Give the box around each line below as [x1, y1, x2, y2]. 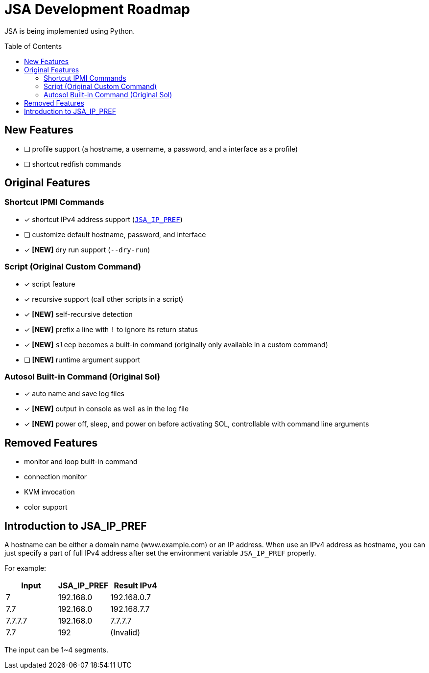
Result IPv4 [114, 581, 157, 590]
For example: [4, 564, 47, 572]
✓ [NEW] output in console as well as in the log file [24, 404, 189, 413]
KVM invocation [24, 488, 75, 496]
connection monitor [24, 472, 87, 481]
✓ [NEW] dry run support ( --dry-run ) [24, 245, 150, 254]
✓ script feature [24, 279, 75, 288]
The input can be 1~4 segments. [4, 646, 108, 654]
